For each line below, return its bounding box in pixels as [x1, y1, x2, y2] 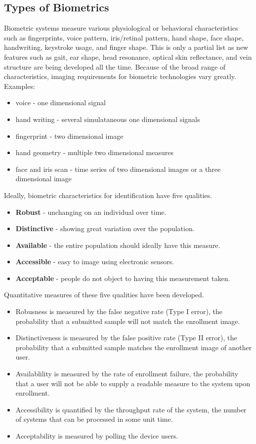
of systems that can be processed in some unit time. [15, 414, 173, 424]
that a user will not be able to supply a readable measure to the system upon [15, 378, 250, 388]
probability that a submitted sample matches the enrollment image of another [15, 342, 252, 352]
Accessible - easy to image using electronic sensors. [15, 256, 174, 267]
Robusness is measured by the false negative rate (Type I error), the [15, 306, 222, 317]
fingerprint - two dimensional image [15, 130, 124, 141]
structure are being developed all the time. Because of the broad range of [4, 61, 226, 72]
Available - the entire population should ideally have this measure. [15, 240, 220, 250]
